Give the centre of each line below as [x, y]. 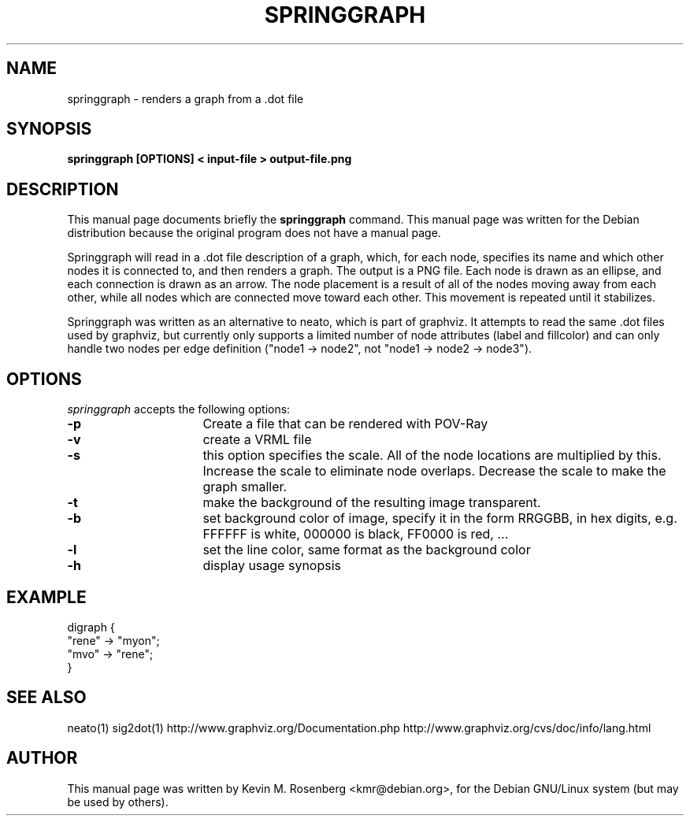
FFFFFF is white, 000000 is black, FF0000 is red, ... [356, 534]
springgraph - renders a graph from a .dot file [185, 98]
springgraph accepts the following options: [179, 409]
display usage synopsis [272, 566]
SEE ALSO [46, 698]
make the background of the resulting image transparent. [372, 503]
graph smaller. [245, 487]
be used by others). [118, 802]
